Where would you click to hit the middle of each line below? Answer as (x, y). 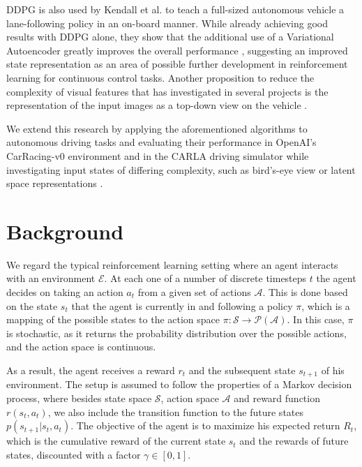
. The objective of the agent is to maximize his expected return (205, 425)
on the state (32, 305)
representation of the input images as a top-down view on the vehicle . (157, 105)
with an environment (51, 278)
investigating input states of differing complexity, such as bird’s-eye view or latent (181, 169)
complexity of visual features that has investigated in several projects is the (167, 91)
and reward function (277, 398)
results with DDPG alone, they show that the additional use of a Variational (170, 37)
